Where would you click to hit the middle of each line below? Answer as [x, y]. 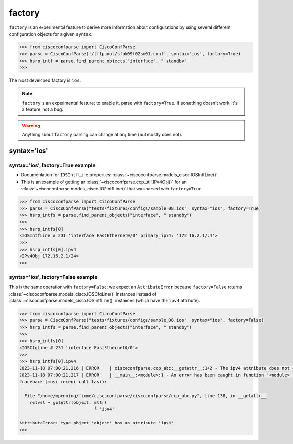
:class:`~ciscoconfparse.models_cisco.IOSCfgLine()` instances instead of [83, 294]
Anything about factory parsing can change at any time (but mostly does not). [102, 135]
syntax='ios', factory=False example [53, 277]
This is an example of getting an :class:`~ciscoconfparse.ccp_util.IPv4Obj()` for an [104, 182]
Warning [31, 126]
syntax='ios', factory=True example [52, 165]
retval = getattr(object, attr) [68, 402]
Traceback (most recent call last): [63, 382]
